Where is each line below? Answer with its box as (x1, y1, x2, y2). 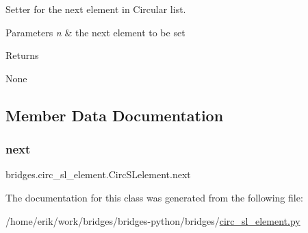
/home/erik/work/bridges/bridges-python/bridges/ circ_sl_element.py (5, 213, 300, 228)
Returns (5, 48, 39, 62)
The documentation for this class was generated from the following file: (5, 190, 303, 204)
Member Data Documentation (5, 104, 224, 125)
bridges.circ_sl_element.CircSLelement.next (5, 167, 191, 182)
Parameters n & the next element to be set (5, 25, 185, 39)
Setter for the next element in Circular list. (5, 2, 186, 16)
